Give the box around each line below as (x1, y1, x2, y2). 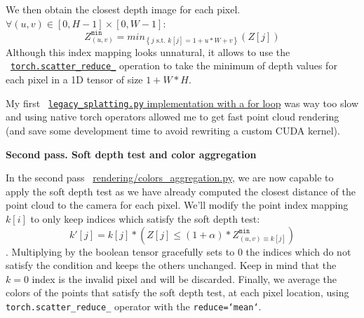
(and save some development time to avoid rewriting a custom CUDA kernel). (6, 123, 340, 137)
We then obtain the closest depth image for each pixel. (6, 2, 241, 16)
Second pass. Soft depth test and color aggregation (6, 146, 257, 161)
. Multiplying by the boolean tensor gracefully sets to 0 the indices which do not (6, 244, 351, 258)
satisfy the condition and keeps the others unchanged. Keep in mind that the (6, 258, 337, 272)
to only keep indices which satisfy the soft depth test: (30, 211, 260, 226)
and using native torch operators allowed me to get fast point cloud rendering (6, 109, 339, 124)
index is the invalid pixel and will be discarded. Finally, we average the (32, 271, 337, 286)
